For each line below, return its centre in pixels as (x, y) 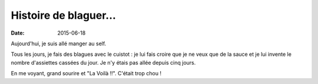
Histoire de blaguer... (63, 15)
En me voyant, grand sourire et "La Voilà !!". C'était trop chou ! (86, 73)
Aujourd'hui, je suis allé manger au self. (59, 43)
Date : (18, 33)
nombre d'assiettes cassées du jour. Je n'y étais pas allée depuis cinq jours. (103, 62)
